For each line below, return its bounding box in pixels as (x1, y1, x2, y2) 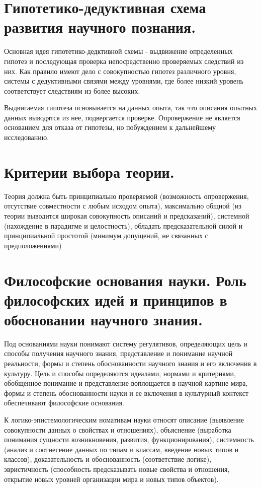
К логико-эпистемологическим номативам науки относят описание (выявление (4, 414, 244, 425)
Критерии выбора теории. (4, 161, 175, 182)
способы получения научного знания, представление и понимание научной (4, 348, 233, 359)
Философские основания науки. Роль (4, 269, 246, 290)
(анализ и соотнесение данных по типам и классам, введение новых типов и (4, 444, 239, 454)
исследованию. (4, 132, 49, 143)
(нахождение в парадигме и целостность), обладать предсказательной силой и (4, 220, 243, 231)
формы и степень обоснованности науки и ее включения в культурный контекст (4, 387, 249, 398)
